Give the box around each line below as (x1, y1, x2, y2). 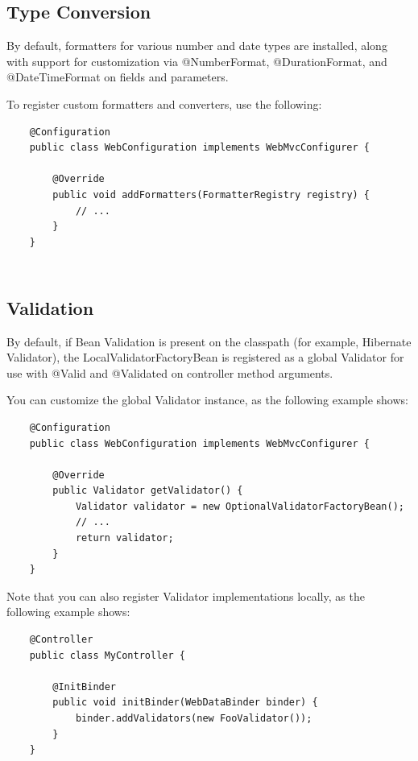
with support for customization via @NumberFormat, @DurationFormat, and (6, 52, 387, 69)
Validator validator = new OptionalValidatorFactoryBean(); (75, 500, 404, 512)
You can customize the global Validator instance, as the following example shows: (6, 391, 408, 408)
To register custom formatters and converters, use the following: (6, 95, 322, 112)
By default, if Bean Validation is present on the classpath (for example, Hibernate (6, 333, 412, 349)
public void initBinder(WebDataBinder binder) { (52, 697, 318, 709)
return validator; (75, 532, 174, 544)
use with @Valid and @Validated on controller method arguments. (6, 364, 333, 381)
